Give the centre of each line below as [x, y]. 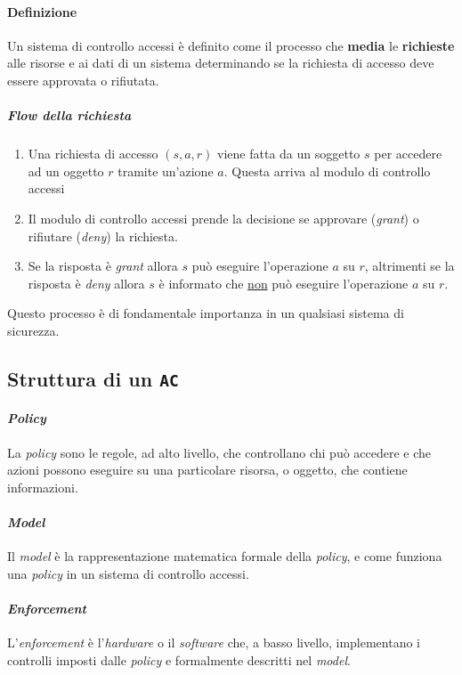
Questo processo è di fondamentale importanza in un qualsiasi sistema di [206, 313]
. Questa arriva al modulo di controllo [327, 171]
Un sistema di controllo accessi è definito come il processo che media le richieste [231, 45]
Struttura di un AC [93, 378]
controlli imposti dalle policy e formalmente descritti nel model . [179, 659]
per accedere [408, 154]
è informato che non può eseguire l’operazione [284, 283]
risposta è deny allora [86, 283]
